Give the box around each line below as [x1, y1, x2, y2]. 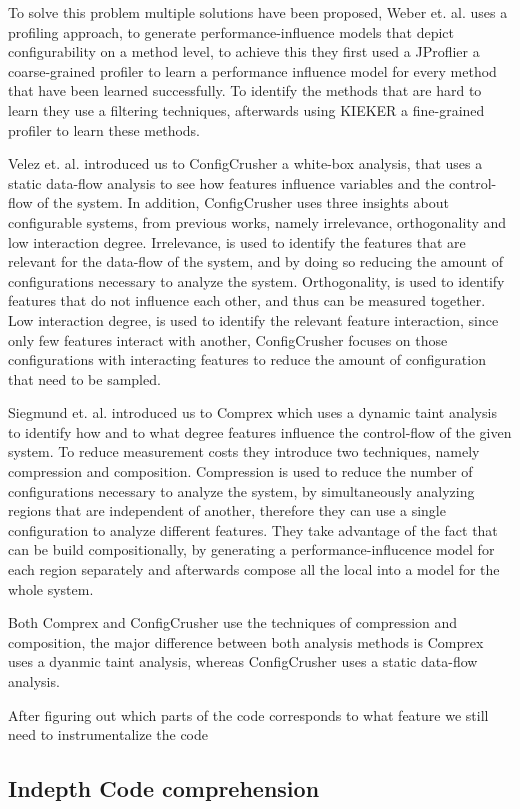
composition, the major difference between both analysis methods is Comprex [8, 631, 484, 652]
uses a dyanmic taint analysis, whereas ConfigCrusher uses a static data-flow [8, 651, 478, 672]
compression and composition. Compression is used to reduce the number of [8, 461, 473, 482]
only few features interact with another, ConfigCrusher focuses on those [8, 329, 448, 350]
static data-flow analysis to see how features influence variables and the [8, 172, 445, 193]
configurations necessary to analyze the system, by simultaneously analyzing [8, 480, 475, 501]
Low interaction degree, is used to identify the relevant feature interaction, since [8, 309, 499, 330]
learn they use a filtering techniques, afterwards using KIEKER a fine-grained [8, 99, 485, 120]
